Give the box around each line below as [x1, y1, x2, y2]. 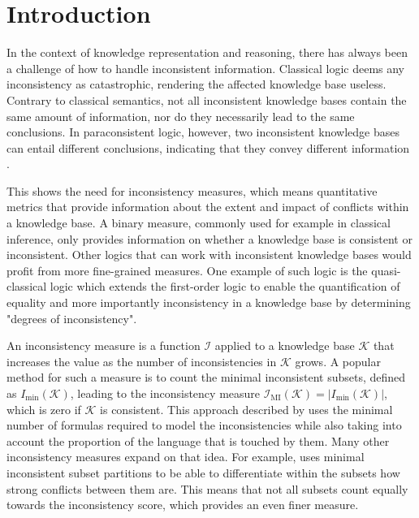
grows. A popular [295, 352, 381, 369]
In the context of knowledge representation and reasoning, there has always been [6, 44, 408, 61]
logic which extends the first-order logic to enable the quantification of [50, 278, 400, 295]
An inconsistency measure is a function [6, 337, 201, 354]
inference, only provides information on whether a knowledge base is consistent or [6, 230, 413, 247]
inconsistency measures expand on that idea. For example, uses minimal [6, 448, 365, 465]
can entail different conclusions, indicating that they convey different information [6, 139, 410, 156]
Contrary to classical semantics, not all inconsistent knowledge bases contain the [6, 91, 407, 108]
